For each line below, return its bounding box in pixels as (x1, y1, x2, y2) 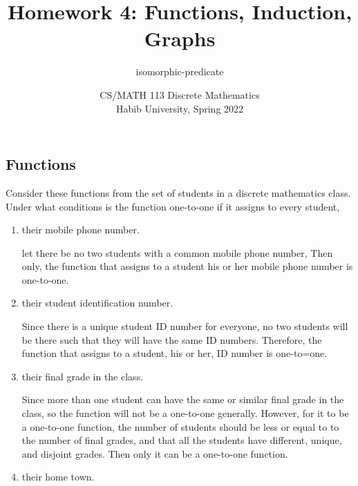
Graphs (144, 24, 216, 52)
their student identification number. (21, 295, 173, 310)
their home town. (21, 469, 95, 484)
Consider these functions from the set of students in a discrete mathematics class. (6, 185, 351, 200)
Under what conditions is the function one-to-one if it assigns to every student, (6, 199, 340, 213)
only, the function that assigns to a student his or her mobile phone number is (21, 259, 353, 273)
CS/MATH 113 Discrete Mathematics (100, 87, 260, 101)
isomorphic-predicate (135, 64, 224, 79)
